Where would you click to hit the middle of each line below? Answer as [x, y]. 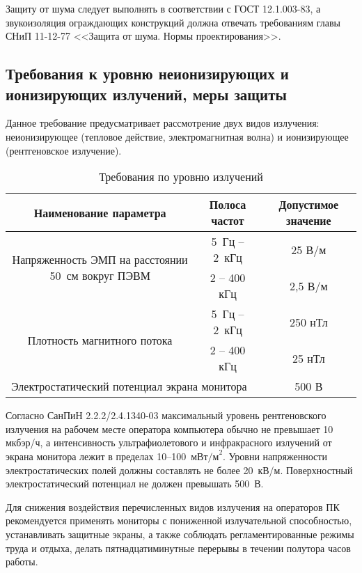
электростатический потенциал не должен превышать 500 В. [135, 484]
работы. [22, 562]
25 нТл [308, 358]
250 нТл [308, 322]
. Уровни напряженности [275, 456]
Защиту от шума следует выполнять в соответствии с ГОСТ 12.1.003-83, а [163, 8]
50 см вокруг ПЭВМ [100, 276]
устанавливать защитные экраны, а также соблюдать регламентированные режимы [180, 534]
